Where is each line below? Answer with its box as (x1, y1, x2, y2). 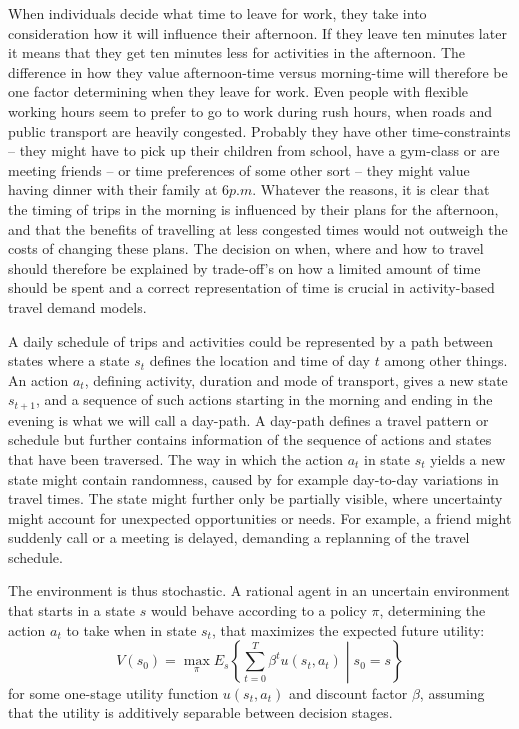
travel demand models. (8, 296, 147, 317)
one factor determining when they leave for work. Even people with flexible (8, 81, 469, 102)
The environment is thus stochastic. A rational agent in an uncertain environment (8, 580, 510, 601)
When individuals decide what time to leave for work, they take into (8, 3, 427, 23)
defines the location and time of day (149, 350, 370, 371)
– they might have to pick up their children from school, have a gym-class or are (8, 140, 500, 161)
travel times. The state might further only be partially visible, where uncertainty (8, 488, 503, 509)
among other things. (384, 350, 508, 371)
